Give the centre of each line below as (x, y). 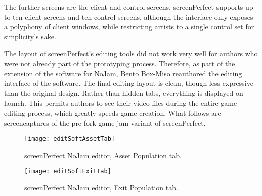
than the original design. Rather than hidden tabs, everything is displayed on (124, 93)
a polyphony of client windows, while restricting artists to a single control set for (129, 27)
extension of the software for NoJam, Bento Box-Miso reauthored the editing (123, 73)
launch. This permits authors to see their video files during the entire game (121, 103)
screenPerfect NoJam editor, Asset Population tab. (103, 155)
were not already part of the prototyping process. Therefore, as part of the (120, 63)
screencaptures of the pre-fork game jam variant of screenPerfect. (105, 122)
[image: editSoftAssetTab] (70, 139)
